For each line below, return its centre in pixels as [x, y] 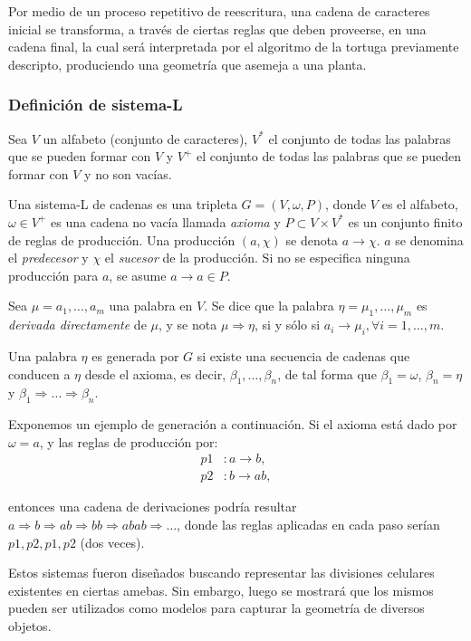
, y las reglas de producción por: [129, 441]
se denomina [429, 239]
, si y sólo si [288, 325]
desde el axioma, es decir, [155, 373]
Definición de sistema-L [96, 105]
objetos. [30, 625]
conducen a [39, 373]
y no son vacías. [128, 173]
